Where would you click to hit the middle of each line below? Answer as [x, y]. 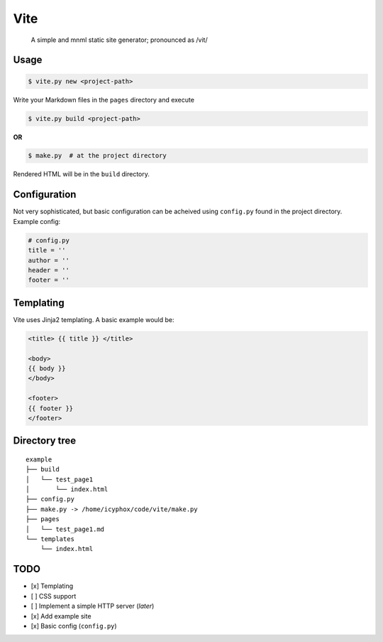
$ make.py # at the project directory [97, 156]
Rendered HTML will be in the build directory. [82, 174]
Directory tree [45, 441]
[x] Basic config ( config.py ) [74, 626]
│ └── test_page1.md [65, 529]
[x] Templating [52, 586]
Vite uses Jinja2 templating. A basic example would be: [94, 319]
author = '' [49, 260]
